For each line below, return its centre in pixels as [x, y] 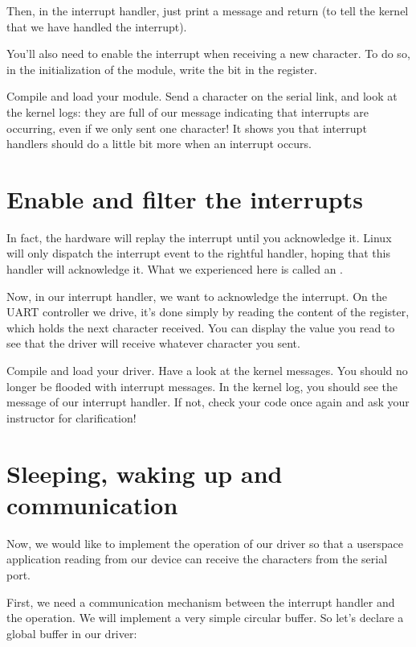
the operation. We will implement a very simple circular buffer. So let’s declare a [205, 618]
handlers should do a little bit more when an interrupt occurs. [159, 144]
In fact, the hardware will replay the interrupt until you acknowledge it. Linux [199, 237]
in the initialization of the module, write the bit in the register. [162, 69]
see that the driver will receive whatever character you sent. [153, 343]
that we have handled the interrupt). [97, 26]
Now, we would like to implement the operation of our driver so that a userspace [205, 543]
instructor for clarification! [71, 417]
